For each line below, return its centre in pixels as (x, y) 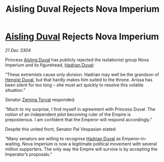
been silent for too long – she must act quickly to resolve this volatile (74, 85)
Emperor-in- (134, 138)
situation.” (15, 90)
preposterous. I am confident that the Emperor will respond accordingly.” (79, 119)
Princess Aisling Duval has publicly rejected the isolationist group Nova (77, 59)
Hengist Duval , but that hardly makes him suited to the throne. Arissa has (79, 80)
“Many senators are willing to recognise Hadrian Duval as (63, 138)
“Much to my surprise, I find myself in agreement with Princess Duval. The (80, 109)
